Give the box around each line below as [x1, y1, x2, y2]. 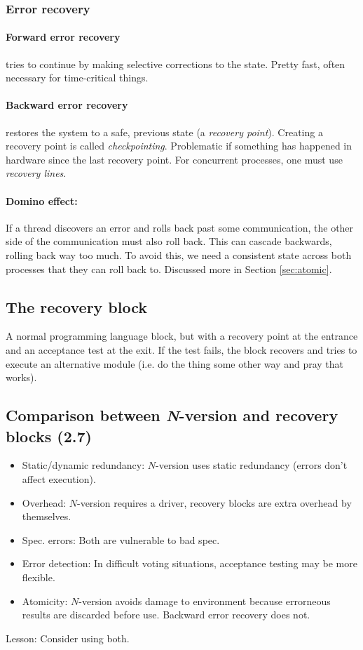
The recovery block [6, 296, 148, 317]
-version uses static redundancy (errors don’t [156, 458, 348, 472]
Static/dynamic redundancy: [22, 458, 145, 472]
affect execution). [22, 471, 96, 486]
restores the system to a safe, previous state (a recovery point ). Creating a [6, 124, 323, 139]
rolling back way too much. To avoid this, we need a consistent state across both [6, 247, 352, 262]
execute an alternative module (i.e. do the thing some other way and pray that [6, 356, 344, 371]
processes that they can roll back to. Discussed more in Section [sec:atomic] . [6, 261, 332, 276]
